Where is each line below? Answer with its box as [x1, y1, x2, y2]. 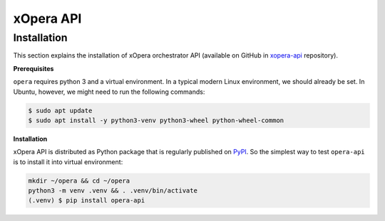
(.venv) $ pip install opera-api [28, 196, 145, 205]
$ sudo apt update [28, 107, 93, 114]
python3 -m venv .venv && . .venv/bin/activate [28, 187, 197, 195]
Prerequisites [13, 64, 54, 72]
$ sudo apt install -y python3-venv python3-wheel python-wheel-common [28, 116, 284, 124]
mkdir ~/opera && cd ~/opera [28, 176, 130, 185]
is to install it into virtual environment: [13, 157, 123, 166]
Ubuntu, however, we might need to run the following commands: [13, 87, 205, 96]
